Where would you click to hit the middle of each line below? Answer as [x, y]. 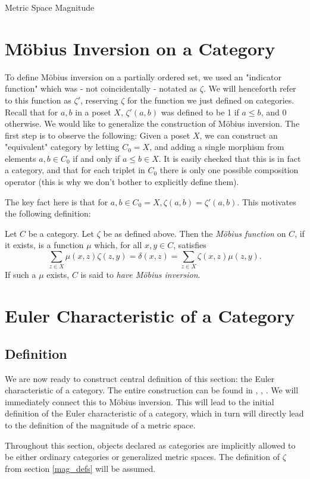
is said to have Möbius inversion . [140, 275]
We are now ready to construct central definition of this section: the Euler [140, 378]
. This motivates [267, 201]
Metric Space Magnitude [50, 7]
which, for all [118, 245]
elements [21, 158]
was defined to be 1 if [200, 112]
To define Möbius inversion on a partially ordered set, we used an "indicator [143, 76]
